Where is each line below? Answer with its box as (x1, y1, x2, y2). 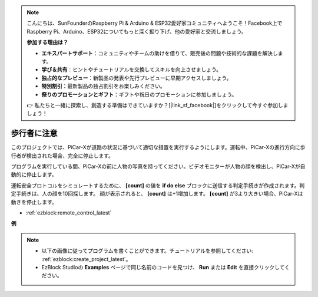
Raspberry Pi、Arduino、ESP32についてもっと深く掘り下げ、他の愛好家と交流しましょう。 (26, 28, 247, 35)
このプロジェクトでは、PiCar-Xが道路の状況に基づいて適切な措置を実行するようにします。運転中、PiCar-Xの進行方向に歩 (11, 144, 306, 151)
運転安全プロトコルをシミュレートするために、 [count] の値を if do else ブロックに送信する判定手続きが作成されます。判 (11, 181, 305, 189)
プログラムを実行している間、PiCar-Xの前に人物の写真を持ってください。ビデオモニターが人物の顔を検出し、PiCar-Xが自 (11, 163, 306, 170)
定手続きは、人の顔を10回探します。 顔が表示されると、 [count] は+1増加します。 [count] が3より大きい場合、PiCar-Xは (11, 190, 303, 197)
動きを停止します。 (11, 198, 57, 206)
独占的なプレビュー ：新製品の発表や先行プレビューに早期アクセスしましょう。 (41, 74, 232, 81)
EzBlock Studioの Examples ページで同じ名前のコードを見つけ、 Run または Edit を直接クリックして (41, 263, 285, 270)
